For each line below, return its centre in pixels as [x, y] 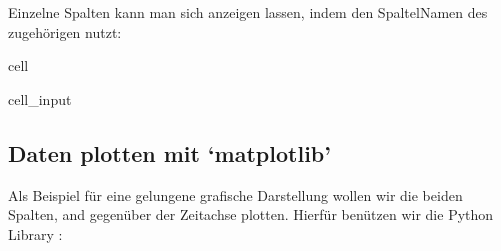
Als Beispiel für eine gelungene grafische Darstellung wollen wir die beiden [235, 194]
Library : [35, 233]
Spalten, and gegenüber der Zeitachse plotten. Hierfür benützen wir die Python [251, 214]
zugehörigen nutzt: [65, 31]
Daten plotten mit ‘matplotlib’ [169, 152]
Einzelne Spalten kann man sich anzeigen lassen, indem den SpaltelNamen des [248, 12]
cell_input [40, 98]
